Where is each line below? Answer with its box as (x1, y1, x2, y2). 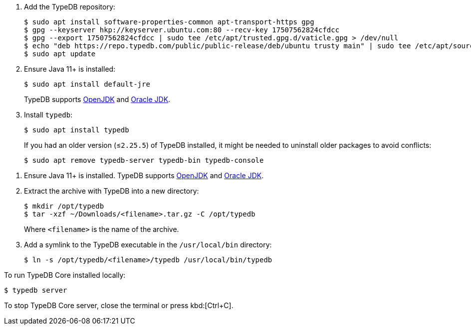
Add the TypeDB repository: (24, 2, 115, 11)
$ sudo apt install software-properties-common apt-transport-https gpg (24, 18, 314, 26)
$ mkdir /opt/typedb (24, 202, 104, 210)
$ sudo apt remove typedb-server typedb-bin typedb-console (24, 156, 264, 164)
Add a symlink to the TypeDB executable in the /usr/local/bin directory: (24, 240, 272, 249)
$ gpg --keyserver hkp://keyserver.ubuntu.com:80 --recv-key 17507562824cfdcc (24, 26, 340, 34)
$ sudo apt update (24, 50, 96, 58)
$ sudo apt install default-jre (24, 80, 150, 88)
